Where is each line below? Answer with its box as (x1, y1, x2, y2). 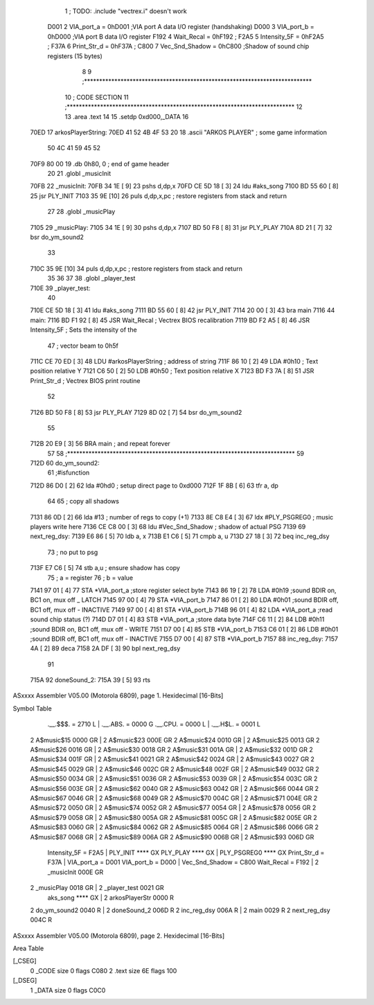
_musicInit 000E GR (47, 868, 104, 876)
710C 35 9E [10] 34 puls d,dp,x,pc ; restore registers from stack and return (30, 264, 242, 273)
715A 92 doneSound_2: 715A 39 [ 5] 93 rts (30, 676, 151, 684)
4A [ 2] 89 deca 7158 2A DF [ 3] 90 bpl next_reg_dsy (30, 644, 181, 652)
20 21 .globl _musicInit (47, 170, 111, 178)
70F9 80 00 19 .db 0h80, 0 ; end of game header (30, 159, 170, 168)
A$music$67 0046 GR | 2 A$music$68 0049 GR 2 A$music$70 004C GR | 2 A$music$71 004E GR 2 (30, 794, 318, 802)
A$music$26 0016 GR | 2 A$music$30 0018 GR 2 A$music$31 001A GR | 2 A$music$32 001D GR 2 (30, 745, 313, 754)
